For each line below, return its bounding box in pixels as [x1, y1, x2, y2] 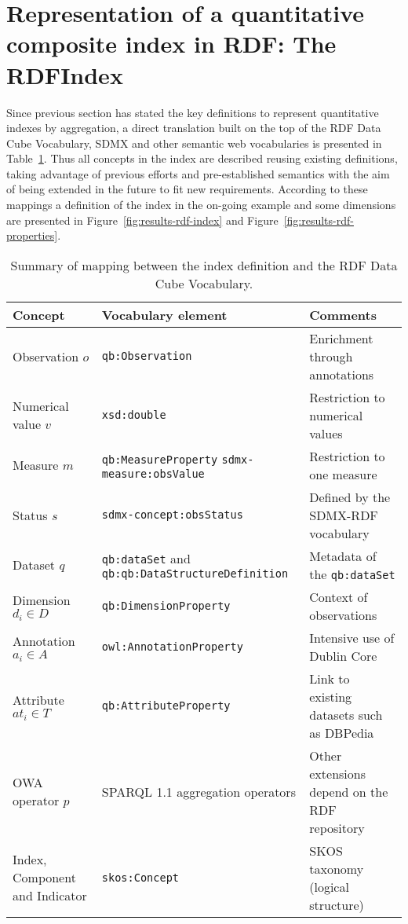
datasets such [309, 705, 383, 724]
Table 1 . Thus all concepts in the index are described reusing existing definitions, [6, 150, 398, 167]
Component [13, 868, 76, 887]
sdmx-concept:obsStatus [101, 508, 243, 522]
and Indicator [13, 886, 87, 905]
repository [309, 818, 365, 837]
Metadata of [309, 546, 377, 565]
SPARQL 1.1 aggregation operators [101, 782, 296, 801]
